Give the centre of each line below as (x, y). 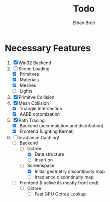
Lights (26, 91)
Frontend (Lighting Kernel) (47, 131)
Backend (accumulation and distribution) (62, 126)
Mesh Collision (34, 103)
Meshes (28, 85)
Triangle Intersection (41, 108)
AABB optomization (40, 114)
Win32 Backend (35, 63)
